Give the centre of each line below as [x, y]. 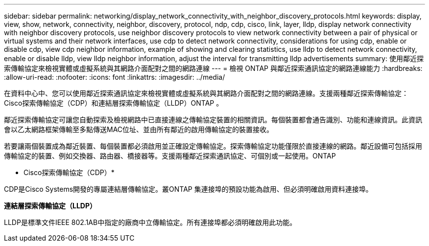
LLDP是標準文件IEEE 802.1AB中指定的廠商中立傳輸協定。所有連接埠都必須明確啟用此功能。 [150, 222]
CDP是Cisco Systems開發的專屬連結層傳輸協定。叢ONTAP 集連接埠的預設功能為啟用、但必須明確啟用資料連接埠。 [188, 189]
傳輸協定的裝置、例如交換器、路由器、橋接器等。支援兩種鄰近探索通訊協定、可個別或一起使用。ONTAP [170, 156]
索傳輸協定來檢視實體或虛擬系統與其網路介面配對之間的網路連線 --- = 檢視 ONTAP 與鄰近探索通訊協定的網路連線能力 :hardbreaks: [213, 68]
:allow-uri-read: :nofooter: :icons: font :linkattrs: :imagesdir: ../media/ [115, 77]
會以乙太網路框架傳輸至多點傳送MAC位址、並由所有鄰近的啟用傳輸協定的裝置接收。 [139, 129]
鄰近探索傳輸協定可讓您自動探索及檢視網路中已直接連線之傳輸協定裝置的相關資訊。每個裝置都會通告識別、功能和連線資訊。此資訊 [213, 120]
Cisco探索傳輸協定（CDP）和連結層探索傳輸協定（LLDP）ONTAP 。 [114, 103]
